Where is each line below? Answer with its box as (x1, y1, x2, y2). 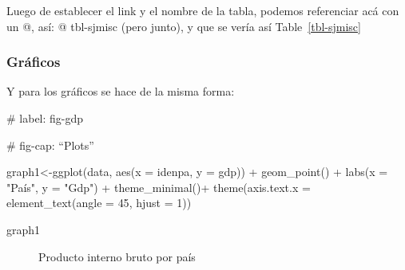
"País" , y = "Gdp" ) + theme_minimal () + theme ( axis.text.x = (6, 178, 311, 195)
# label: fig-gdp (6, 110, 84, 126)
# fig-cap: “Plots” (6, 136, 94, 153)
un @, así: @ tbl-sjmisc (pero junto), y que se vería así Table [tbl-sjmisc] (6, 18, 361, 34)
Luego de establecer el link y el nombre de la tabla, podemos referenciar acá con (6, 2, 399, 18)
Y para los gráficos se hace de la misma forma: (6, 83, 235, 100)
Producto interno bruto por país (38, 248, 196, 264)
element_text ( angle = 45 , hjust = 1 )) (6, 194, 192, 211)
